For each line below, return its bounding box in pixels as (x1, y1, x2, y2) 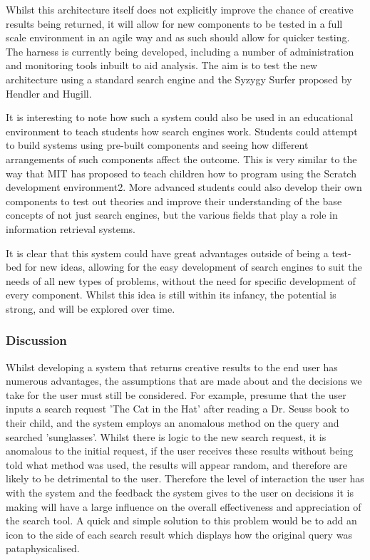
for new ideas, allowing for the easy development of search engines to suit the (24, 259, 362, 274)
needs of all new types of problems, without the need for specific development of (6, 273, 356, 288)
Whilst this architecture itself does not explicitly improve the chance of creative (6, 2, 354, 16)
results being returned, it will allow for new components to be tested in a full (6, 16, 343, 31)
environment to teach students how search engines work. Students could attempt (6, 123, 358, 138)
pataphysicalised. (6, 541, 80, 556)
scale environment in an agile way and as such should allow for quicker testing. (6, 30, 350, 45)
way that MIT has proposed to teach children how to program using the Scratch (6, 165, 356, 180)
